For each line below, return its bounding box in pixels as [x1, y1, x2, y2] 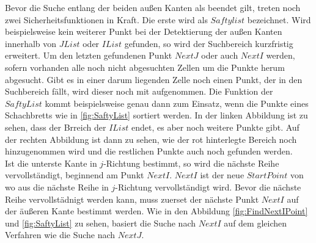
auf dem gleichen [224, 216, 287, 229]
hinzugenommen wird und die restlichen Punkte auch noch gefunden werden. [5, 145, 293, 158]
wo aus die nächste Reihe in [5, 180, 109, 193]
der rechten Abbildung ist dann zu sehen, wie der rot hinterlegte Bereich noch [5, 132, 297, 145]
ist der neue [200, 169, 244, 181]
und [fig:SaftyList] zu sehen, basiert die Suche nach [5, 216, 196, 229]
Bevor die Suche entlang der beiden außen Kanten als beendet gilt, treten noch [5, 1, 301, 13]
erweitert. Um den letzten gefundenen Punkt [5, 49, 172, 62]
